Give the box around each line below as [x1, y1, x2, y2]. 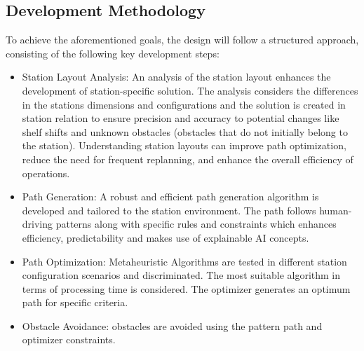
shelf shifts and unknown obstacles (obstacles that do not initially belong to [22, 124, 348, 139]
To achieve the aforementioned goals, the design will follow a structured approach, [6, 32, 359, 47]
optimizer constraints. [22, 332, 116, 347]
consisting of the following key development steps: [6, 46, 220, 60]
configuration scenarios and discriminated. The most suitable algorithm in [22, 268, 341, 282]
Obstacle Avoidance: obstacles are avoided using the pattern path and [22, 318, 323, 333]
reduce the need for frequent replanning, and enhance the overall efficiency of [22, 151, 353, 166]
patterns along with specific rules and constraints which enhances [55, 216, 337, 231]
